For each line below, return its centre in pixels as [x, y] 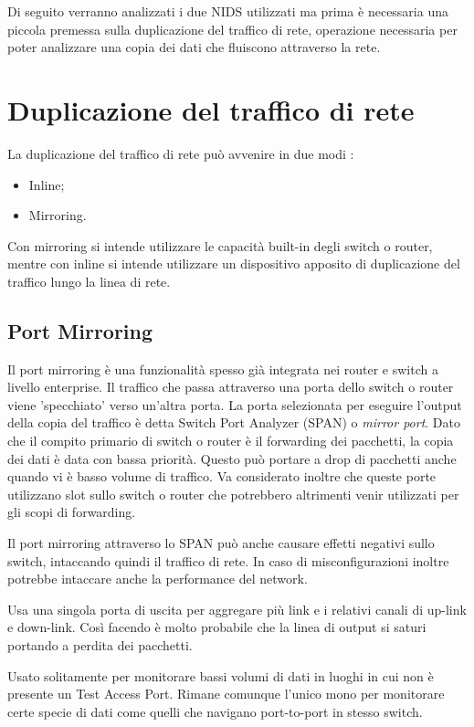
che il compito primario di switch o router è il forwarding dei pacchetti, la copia [231, 441]
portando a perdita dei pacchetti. [100, 644]
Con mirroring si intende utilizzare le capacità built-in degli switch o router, [220, 245]
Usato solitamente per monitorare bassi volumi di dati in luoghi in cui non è [221, 675]
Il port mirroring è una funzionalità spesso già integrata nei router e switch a [223, 369]
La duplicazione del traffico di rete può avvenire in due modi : [181, 153]
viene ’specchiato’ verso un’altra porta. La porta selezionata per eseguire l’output [235, 404]
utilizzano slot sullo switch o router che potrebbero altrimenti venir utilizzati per [233, 494]
